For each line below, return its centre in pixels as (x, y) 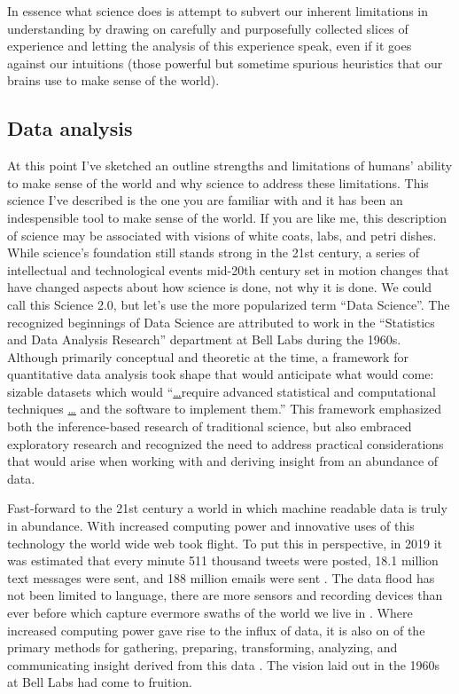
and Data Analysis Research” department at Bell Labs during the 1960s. (204, 339)
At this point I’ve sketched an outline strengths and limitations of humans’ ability (230, 166)
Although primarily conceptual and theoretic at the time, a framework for (208, 356)
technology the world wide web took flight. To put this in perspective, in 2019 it (225, 543)
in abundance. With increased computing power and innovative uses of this (211, 526)
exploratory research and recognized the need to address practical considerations (226, 443)
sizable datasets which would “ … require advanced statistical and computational (222, 391)
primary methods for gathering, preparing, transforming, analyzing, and (202, 647)
